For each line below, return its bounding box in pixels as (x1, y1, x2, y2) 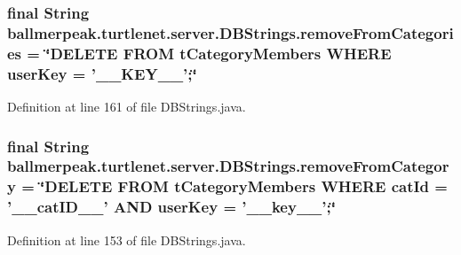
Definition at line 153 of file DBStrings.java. (7, 230, 246, 249)
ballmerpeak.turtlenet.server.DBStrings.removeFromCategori (7, 21, 454, 43)
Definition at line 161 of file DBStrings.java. (7, 97, 246, 115)
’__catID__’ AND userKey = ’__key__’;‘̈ (7, 196, 336, 218)
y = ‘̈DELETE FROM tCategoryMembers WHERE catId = (7, 175, 448, 197)
